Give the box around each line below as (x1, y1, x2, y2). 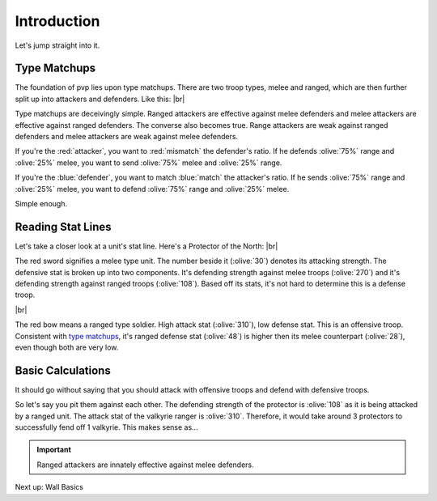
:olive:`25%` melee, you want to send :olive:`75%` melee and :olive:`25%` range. (15, 158, 282, 168)
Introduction (15, 12, 100, 30)
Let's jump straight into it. (15, 40, 100, 50)
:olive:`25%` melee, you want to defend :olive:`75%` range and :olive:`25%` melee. (15, 184, 290, 193)
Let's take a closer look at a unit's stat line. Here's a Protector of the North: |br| (15, 241, 278, 251)
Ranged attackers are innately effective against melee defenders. (36, 460, 254, 469)
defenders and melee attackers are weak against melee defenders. (15, 132, 239, 142)
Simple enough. (15, 198, 68, 208)
